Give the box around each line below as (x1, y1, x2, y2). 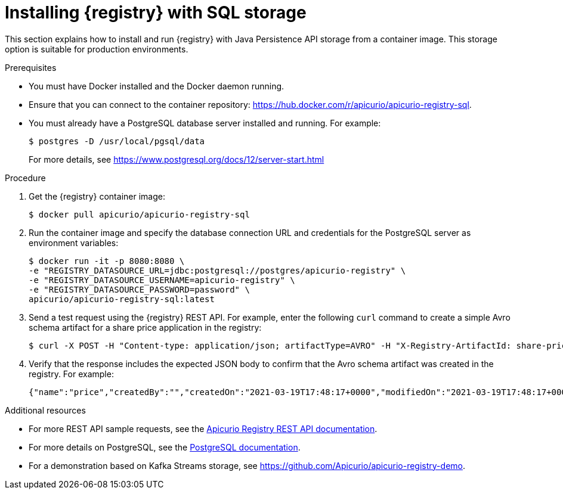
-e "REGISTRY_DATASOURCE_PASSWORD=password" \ (29, 284, 250, 294)
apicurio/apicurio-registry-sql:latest (29, 294, 215, 304)
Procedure (5, 172, 46, 183)
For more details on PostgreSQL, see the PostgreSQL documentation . (29, 442, 301, 452)
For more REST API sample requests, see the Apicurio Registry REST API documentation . (29, 423, 378, 434)
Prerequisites (5, 62, 57, 73)
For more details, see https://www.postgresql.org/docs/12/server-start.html (29, 154, 324, 164)
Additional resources (5, 405, 86, 415)
